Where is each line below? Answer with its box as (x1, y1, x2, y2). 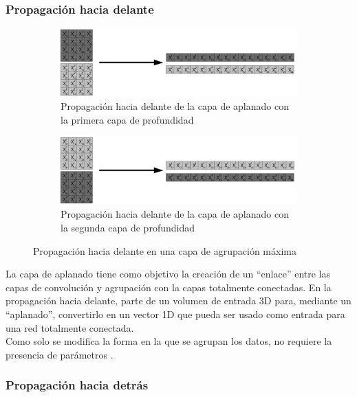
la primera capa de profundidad (61, 112, 194, 126)
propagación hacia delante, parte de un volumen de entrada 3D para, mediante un (6, 293, 351, 308)
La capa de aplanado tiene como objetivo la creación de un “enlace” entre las (6, 266, 331, 281)
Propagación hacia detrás (6, 376, 149, 394)
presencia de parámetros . (6, 347, 113, 361)
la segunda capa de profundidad (61, 220, 195, 235)
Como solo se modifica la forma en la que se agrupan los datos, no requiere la (6, 334, 332, 348)
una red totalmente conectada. (6, 320, 134, 334)
